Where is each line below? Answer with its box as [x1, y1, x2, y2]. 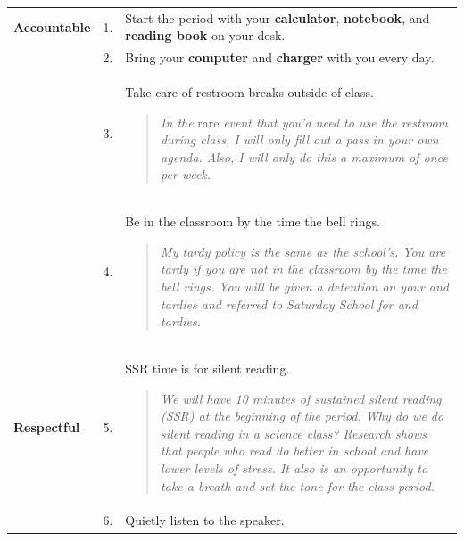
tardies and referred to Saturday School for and [161, 294, 418, 313]
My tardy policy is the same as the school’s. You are [161, 242, 446, 260]
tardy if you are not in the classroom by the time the [161, 259, 447, 278]
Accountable [13, 17, 91, 36]
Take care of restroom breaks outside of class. [125, 83, 374, 102]
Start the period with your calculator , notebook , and [125, 8, 430, 27]
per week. [161, 165, 211, 184]
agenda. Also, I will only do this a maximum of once [161, 147, 448, 166]
